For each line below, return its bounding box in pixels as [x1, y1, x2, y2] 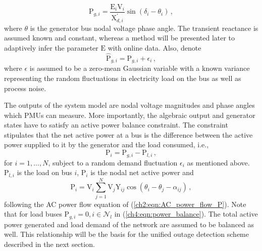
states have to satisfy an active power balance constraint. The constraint [4, 119, 228, 130]
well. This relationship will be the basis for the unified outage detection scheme [4, 229, 249, 239]
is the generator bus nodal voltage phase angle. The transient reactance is [30, 22, 258, 33]
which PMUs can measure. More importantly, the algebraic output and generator [4, 109, 255, 120]
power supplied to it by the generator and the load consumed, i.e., [4, 139, 209, 150]
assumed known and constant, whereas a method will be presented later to [4, 32, 235, 43]
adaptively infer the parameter [4, 43, 98, 53]
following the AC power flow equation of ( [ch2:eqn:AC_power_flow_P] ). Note [4, 198, 246, 209]
